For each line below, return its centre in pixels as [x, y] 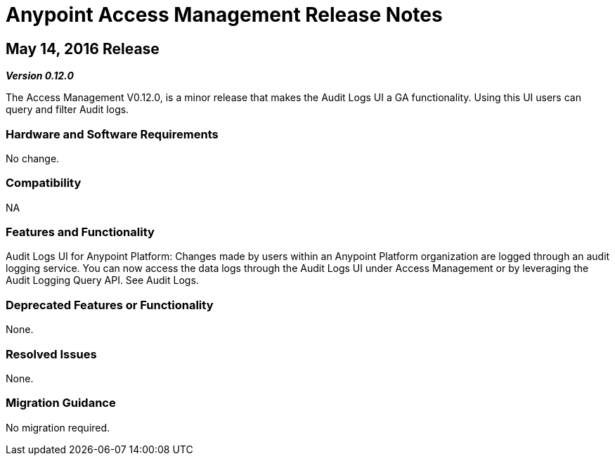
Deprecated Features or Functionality [110, 305]
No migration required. [58, 427]
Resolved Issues [51, 354]
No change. [33, 158]
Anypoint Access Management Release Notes [224, 15]
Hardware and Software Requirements [112, 134]
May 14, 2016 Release [83, 48]
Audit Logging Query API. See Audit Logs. [102, 280]
